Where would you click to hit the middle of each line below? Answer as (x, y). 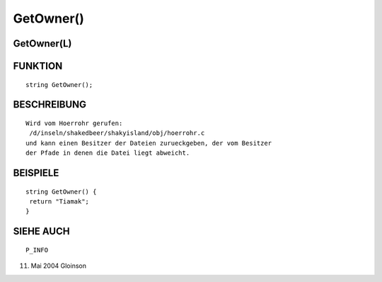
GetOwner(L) (42, 43)
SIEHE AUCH (41, 231)
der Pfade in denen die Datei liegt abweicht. (108, 153)
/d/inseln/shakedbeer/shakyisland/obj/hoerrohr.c (117, 133)
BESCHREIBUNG (50, 105)
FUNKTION (38, 66)
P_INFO (37, 250)
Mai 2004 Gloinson (58, 266)
